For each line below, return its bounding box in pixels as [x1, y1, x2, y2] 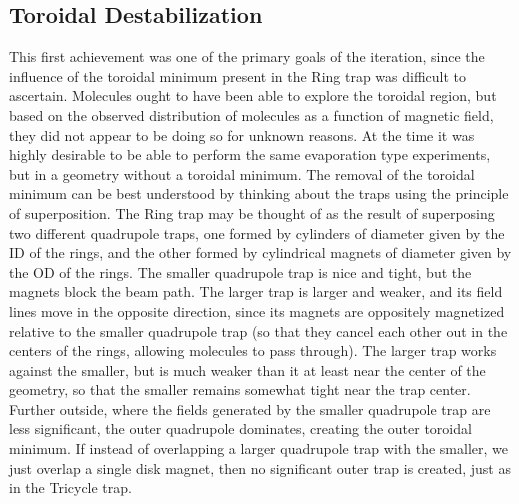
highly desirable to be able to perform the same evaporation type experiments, [9, 144, 491, 165]
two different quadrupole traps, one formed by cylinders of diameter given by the [9, 222, 505, 243]
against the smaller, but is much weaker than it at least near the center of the [9, 359, 486, 380]
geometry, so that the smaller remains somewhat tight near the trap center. [9, 379, 471, 400]
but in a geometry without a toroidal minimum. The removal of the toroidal [9, 163, 475, 184]
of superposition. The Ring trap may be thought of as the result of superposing [9, 202, 495, 223]
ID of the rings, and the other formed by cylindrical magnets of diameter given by [9, 242, 512, 263]
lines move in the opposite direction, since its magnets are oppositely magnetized [9, 300, 505, 321]
